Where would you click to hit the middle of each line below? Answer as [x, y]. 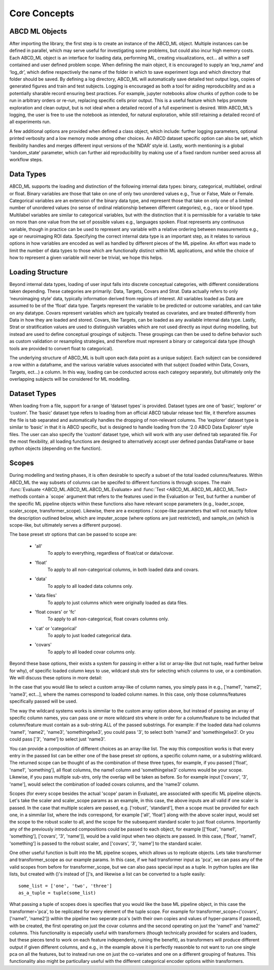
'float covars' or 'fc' [55, 612]
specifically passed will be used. [43, 701]
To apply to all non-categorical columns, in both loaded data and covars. [123, 569]
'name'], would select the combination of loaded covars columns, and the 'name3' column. [105, 784]
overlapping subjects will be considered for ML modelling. [70, 379]
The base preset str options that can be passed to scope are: [73, 534]
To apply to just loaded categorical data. [90, 636]
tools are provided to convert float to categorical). [61, 348]
